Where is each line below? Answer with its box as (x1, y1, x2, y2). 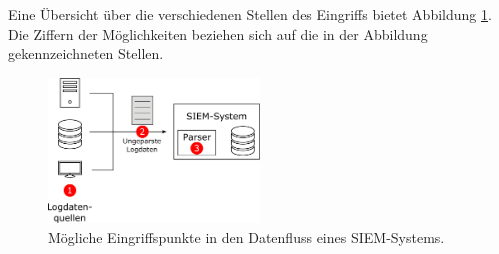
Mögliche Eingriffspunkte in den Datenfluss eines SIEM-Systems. (48, 226, 445, 247)
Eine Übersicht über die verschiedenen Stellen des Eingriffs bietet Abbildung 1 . (8, 4, 492, 24)
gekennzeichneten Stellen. (8, 43, 164, 64)
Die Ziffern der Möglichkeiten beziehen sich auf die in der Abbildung (8, 23, 428, 44)
